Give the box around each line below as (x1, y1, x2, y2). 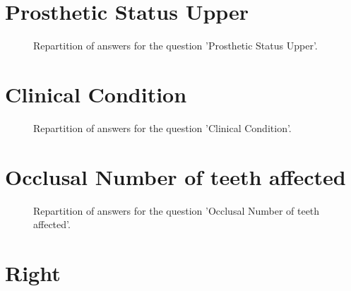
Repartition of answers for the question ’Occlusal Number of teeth (33, 203, 320, 218)
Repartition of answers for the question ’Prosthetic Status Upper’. (33, 38, 318, 53)
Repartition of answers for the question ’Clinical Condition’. (33, 120, 292, 135)
